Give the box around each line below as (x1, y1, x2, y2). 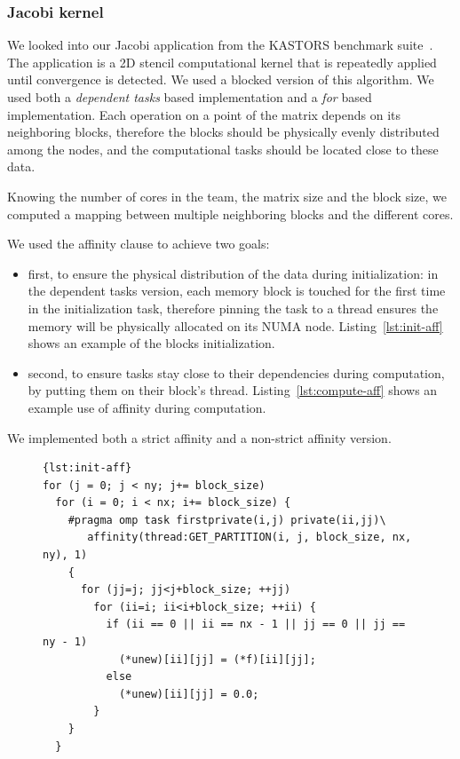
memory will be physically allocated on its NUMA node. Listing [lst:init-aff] (28, 316, 443, 335)
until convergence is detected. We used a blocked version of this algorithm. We (7, 70, 434, 89)
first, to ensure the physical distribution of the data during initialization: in (28, 264, 439, 282)
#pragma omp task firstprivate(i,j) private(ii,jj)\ (67, 513, 386, 526)
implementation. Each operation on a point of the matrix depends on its (7, 105, 401, 123)
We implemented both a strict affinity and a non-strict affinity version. (7, 428, 392, 447)
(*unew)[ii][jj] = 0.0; (118, 687, 259, 700)
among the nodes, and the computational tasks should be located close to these (7, 139, 439, 158)
